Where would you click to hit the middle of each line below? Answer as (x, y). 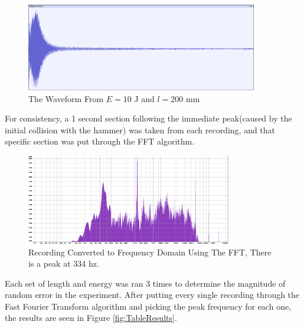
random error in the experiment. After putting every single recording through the (152, 295)
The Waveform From (66, 98)
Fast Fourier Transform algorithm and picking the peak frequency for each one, (148, 306)
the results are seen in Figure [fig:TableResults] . (91, 318)
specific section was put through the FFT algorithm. (100, 141)
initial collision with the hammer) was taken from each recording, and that (140, 129)
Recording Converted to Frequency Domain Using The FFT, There (150, 252)
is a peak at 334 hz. (64, 263)
